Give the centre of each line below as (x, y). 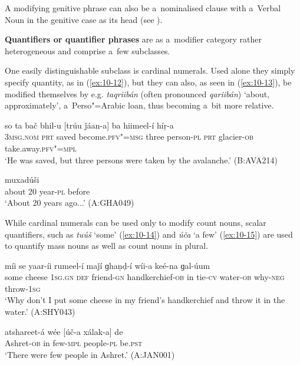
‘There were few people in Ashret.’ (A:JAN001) (90, 354)
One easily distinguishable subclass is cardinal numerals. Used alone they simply (150, 70)
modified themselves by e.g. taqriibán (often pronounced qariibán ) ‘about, (137, 93)
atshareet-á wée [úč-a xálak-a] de (64, 331)
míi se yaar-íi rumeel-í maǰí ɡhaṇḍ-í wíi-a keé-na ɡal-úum (108, 265)
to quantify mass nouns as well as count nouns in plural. (107, 246)
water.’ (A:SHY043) (40, 312)
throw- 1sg (23, 288)
